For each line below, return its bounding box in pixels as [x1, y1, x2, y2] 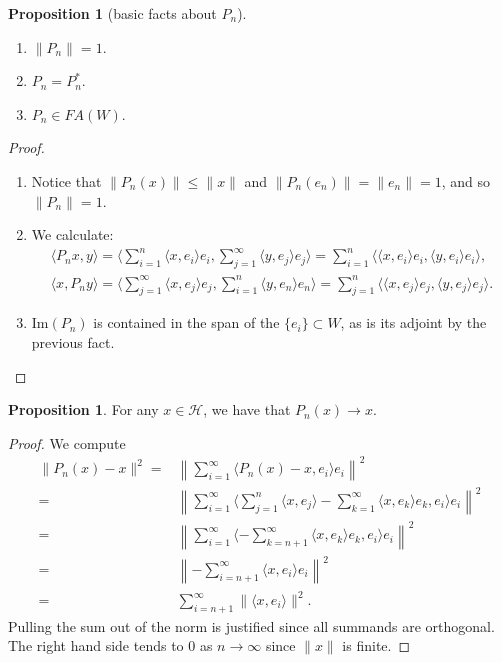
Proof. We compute [8, 432, 126, 453]
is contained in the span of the [93, 312, 280, 333]
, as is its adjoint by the [340, 312, 487, 333]
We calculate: [31, 224, 114, 245]
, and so [441, 170, 490, 191]
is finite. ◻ [342, 635, 411, 656]
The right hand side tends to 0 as [8, 635, 213, 656]
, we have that [203, 399, 291, 420]
